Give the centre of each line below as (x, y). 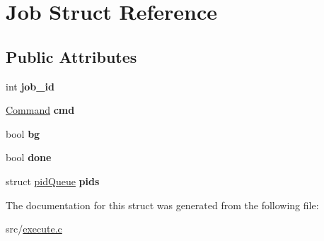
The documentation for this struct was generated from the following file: (162, 205)
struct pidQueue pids (53, 181)
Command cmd (40, 110)
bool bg (23, 133)
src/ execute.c (34, 229)
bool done (29, 157)
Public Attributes (71, 56)
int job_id (30, 86)
